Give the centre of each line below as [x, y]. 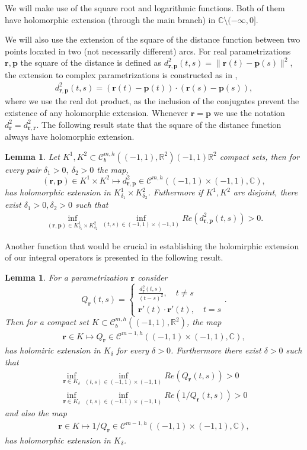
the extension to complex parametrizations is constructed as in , [121, 74]
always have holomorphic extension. [70, 136]
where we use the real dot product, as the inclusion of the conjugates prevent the [152, 101]
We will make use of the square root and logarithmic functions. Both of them [145, 8]
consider [153, 277]
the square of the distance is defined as [91, 62]
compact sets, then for [260, 156]
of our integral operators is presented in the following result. [114, 257]
